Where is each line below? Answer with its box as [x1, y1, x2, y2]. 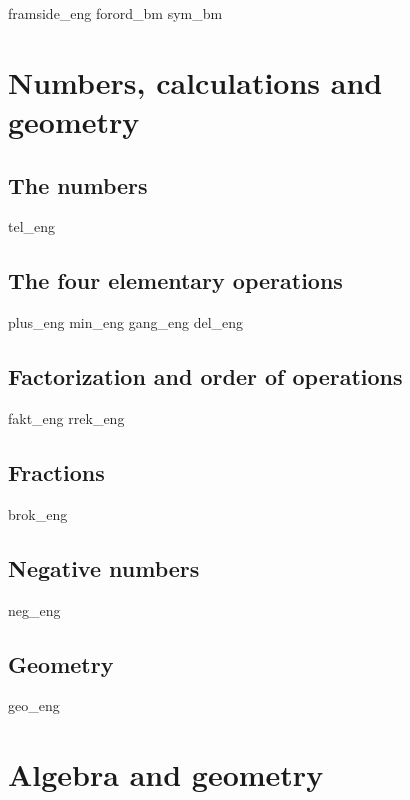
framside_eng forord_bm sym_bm [8, 3, 223, 23]
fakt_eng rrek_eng [8, 407, 125, 428]
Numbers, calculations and [8, 61, 383, 102]
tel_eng [8, 216, 56, 237]
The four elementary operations [8, 265, 343, 296]
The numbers [8, 169, 148, 200]
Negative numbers [8, 552, 200, 583]
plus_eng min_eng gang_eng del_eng [8, 312, 244, 333]
